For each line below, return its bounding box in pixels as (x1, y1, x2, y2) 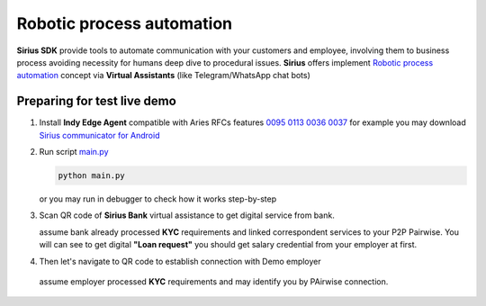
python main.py (58, 171, 125, 180)
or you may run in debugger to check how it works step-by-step (39, 193, 277, 204)
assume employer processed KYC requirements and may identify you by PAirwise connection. (39, 275, 389, 287)
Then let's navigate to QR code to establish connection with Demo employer (39, 256, 321, 266)
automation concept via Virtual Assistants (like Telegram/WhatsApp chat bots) (16, 70, 310, 81)
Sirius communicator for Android (39, 130, 160, 140)
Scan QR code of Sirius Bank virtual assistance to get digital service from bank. (39, 210, 335, 220)
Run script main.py (39, 147, 109, 157)
